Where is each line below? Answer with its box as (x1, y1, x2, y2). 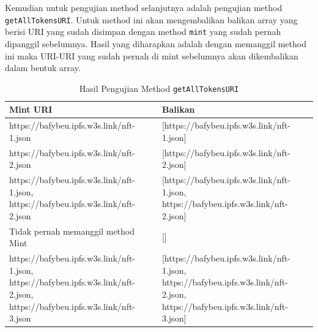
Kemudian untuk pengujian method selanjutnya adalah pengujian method (5, 1, 283, 13)
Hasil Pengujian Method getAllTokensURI (79, 81, 239, 94)
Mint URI (9, 103, 53, 116)
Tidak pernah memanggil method (9, 224, 135, 237)
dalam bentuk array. (5, 61, 81, 74)
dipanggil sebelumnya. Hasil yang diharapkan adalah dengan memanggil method (5, 37, 306, 50)
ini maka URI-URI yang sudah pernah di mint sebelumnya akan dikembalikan (5, 49, 298, 62)
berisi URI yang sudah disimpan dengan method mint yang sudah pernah (5, 25, 281, 38)
